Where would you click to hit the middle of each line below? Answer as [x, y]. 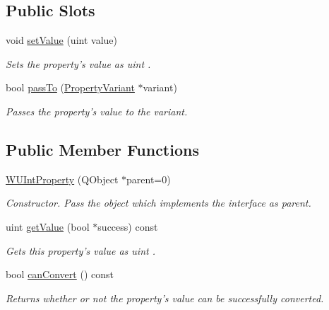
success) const [128, 226]
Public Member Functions [102, 149]
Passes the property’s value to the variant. [97, 111]
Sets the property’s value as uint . [78, 63]
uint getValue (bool [48, 226]
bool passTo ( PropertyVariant [70, 87]
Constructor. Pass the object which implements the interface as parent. [158, 203]
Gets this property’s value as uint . [80, 250]
